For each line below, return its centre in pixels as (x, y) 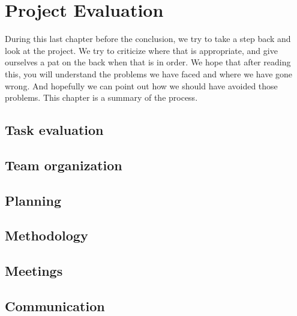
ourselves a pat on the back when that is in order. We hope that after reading (148, 62)
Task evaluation (54, 130)
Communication (55, 306)
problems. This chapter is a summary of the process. (101, 97)
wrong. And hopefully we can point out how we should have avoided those (141, 85)
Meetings (34, 271)
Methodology (46, 235)
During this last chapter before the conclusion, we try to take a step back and (148, 39)
